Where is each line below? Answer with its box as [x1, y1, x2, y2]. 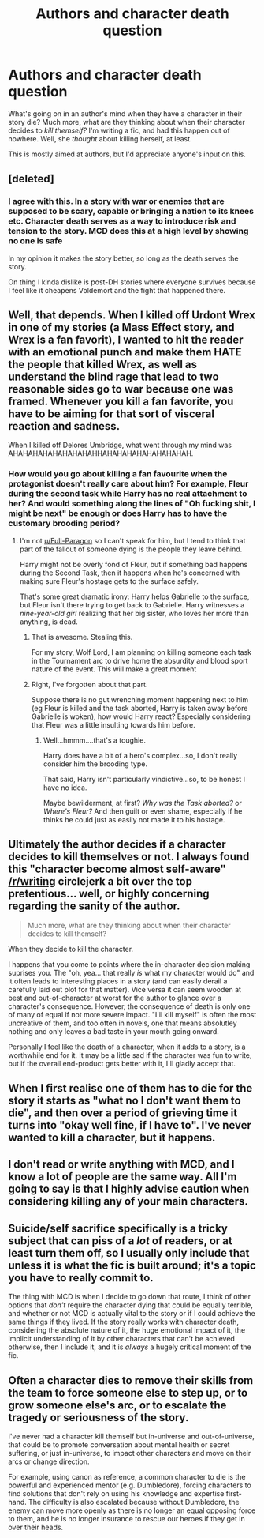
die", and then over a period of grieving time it [8, 1106, 238, 1119]
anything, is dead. [19, 617, 78, 626]
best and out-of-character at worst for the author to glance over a [8, 993, 222, 1002]
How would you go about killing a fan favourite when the [8, 468, 228, 479]
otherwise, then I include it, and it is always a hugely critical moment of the [8, 1342, 251, 1352]
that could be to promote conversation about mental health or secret [8, 1439, 230, 1450]
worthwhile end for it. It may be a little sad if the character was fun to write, [8, 1050, 252, 1059]
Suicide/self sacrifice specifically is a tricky [8, 1221, 229, 1235]
